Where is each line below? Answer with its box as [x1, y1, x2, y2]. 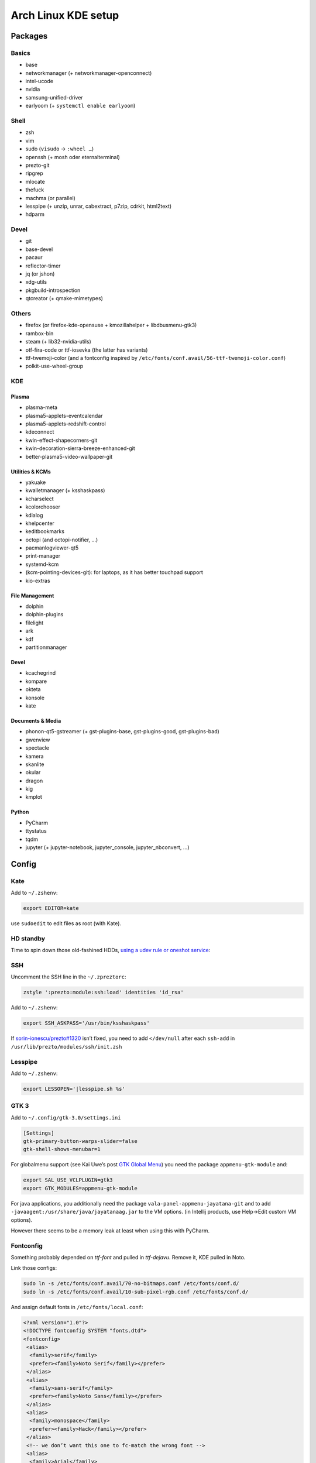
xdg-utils [25, 279, 47, 286]
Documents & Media [11, 717, 61, 724]
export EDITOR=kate [23, 905, 79, 912]
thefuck [25, 186, 44, 193]
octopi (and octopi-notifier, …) [25, 536, 98, 543]
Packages [11, 31, 48, 41]
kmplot [25, 794, 42, 801]
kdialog [25, 511, 43, 518]
